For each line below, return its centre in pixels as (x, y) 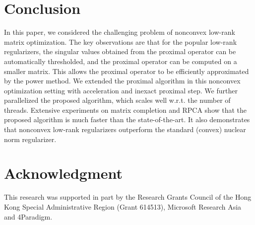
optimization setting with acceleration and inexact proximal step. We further (121, 90)
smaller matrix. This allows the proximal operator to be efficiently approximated (127, 71)
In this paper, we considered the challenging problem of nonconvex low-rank (120, 32)
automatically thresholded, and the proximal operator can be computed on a (121, 61)
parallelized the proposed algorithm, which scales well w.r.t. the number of (117, 100)
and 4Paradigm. (28, 216)
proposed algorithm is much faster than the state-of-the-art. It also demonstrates (127, 119)
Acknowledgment (63, 173)
